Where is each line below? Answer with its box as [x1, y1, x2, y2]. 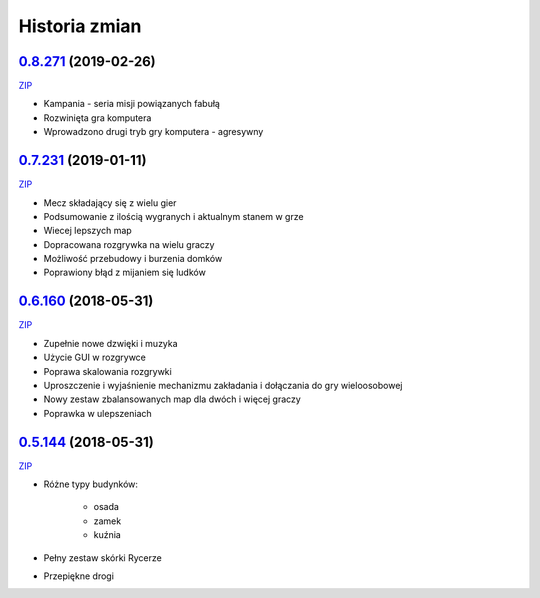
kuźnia [93, 529, 122, 541]
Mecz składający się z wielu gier [43, 196, 177, 209]
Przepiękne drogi [43, 570, 115, 582]
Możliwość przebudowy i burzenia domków [43, 253, 223, 265]
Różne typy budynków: [43, 478, 139, 490]
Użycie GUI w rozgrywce [43, 351, 147, 364]
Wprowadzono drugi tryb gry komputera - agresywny [43, 126, 264, 138]
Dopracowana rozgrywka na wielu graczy [43, 238, 215, 250]
